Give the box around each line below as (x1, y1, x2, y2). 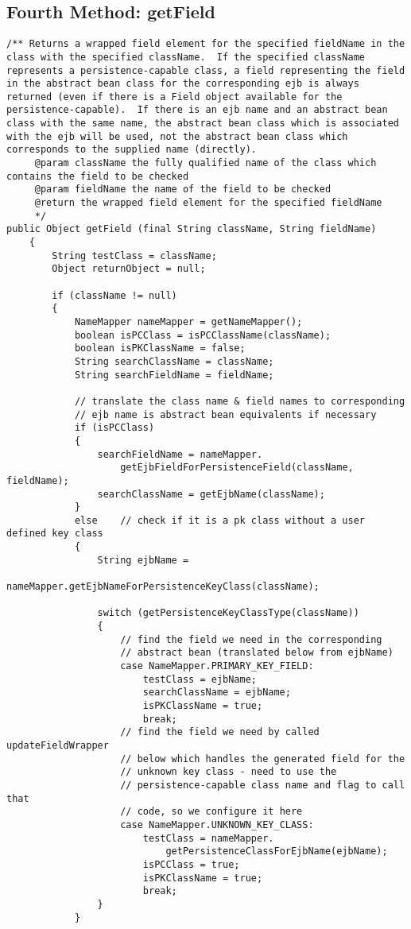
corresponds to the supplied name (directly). (6, 144, 257, 156)
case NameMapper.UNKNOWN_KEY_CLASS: (120, 819, 314, 830)
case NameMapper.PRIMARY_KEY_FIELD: (120, 660, 314, 672)
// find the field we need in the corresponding (120, 633, 382, 645)
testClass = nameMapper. (142, 832, 274, 844)
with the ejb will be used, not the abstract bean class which (6, 130, 348, 142)
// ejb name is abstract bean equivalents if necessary (74, 408, 377, 420)
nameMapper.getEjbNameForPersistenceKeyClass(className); (6, 581, 320, 593)
